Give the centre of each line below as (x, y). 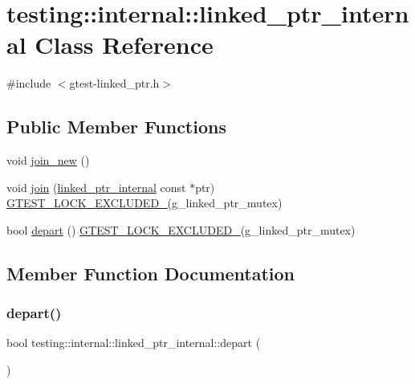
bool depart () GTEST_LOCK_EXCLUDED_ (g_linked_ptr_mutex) (181, 229)
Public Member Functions (116, 127)
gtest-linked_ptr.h (114, 83)
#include (29, 83)
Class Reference (124, 45)
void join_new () (48, 160)
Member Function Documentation (151, 273)
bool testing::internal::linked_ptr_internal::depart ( (134, 343)
